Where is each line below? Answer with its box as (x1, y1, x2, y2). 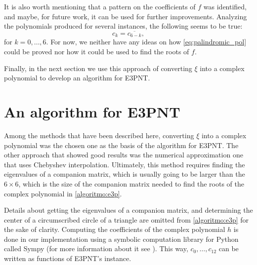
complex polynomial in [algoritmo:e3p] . (4, 188, 122, 198)
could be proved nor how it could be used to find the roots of (4, 46, 189, 57)
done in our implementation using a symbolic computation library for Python (4, 233, 239, 244)
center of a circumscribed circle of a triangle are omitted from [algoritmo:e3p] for (4, 214, 249, 225)
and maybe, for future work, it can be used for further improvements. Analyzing (4, 11, 247, 21)
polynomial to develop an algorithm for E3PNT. (4, 73, 150, 83)
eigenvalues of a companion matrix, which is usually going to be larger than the (4, 169, 245, 179)
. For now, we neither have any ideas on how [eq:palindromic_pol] (46, 37, 247, 47)
